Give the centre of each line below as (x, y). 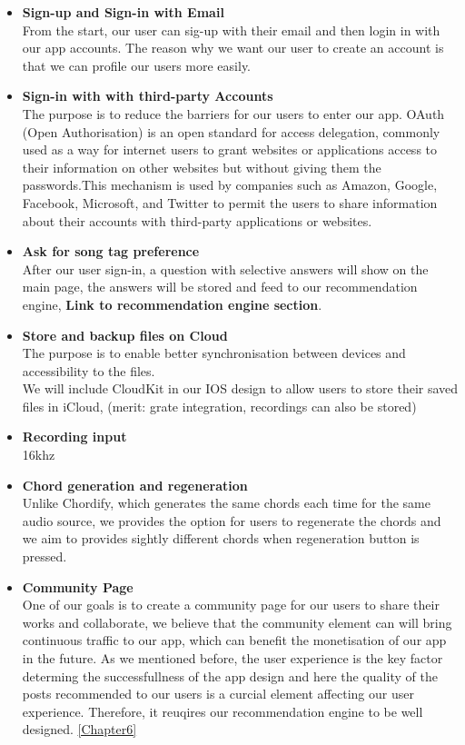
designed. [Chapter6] (79, 729)
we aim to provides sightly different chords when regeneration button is (221, 538)
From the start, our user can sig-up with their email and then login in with (231, 30)
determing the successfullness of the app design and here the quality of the (230, 675)
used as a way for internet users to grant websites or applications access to (229, 149)
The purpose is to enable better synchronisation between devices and (214, 353)
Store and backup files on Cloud (125, 335)
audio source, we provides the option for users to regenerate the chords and (232, 520)
